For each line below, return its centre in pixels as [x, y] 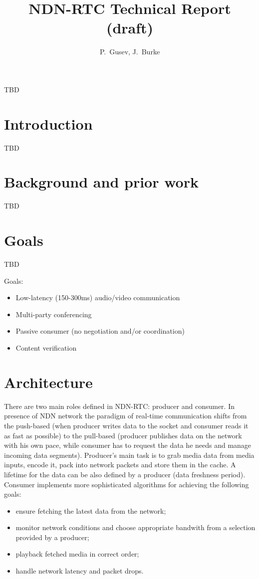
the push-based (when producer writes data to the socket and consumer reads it [126, 425]
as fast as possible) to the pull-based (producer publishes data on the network [123, 435]
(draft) [130, 28]
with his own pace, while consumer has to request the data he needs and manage [128, 445]
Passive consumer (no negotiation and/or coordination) [100, 331]
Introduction [48, 123]
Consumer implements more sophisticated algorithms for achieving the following [127, 484]
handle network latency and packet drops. [80, 571]
